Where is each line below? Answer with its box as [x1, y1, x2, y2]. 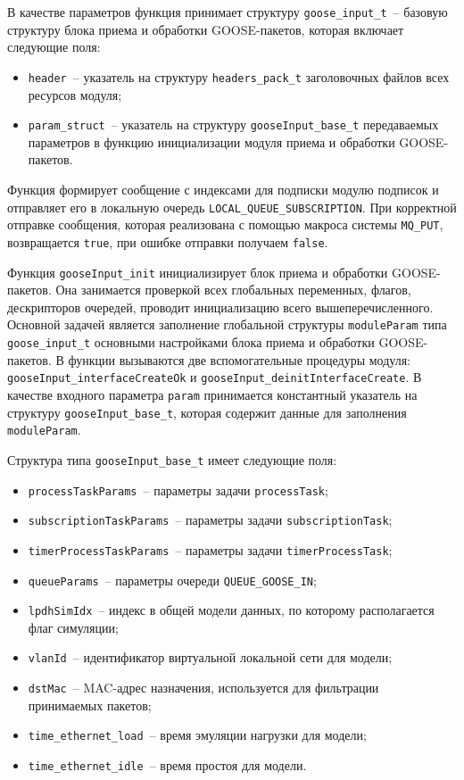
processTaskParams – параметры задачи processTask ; [28, 480, 328, 499]
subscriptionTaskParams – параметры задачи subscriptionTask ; [28, 510, 393, 529]
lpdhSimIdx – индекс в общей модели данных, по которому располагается [28, 601, 435, 619]
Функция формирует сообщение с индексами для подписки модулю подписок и [7, 179, 439, 198]
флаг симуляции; [28, 618, 119, 636]
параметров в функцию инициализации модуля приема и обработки [28, 132, 395, 151]
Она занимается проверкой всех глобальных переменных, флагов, [55, 280, 411, 299]
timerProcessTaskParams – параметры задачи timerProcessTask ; [28, 540, 393, 559]
